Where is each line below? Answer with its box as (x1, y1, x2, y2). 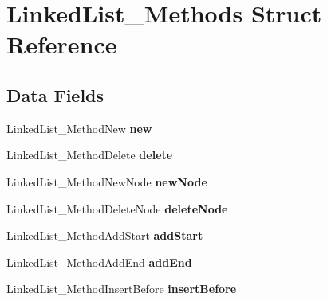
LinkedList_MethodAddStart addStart (6, 227, 203, 244)
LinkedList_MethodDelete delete (6, 147, 173, 163)
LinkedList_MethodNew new (6, 119, 152, 136)
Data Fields (6, 82, 104, 107)
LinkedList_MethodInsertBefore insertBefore (6, 280, 237, 297)
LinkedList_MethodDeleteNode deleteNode (6, 200, 228, 217)
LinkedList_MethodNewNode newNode (6, 173, 207, 190)
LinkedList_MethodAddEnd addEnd (6, 253, 192, 270)
